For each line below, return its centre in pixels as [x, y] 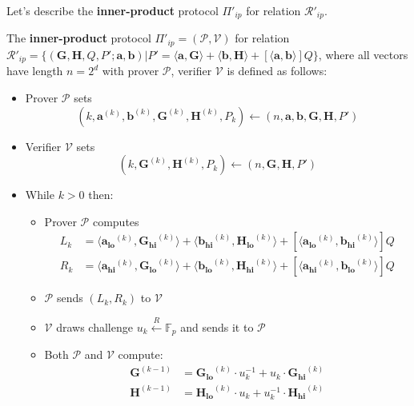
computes [116, 221]
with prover [131, 71]
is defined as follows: [277, 71]
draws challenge [94, 326]
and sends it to [217, 326]
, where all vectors [363, 54]
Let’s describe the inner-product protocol [113, 10]
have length [35, 71]
